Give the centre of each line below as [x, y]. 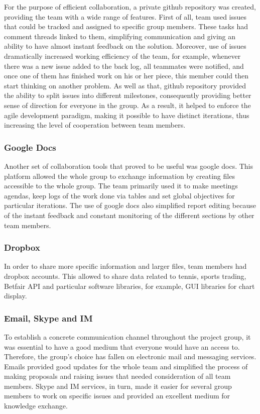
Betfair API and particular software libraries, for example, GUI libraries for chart [129, 286]
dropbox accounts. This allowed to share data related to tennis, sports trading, [125, 276]
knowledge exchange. [36, 406]
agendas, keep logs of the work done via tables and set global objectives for [119, 195]
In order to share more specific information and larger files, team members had [125, 266]
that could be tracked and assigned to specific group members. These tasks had [126, 26]
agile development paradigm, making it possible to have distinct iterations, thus [127, 115]
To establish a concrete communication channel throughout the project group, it [127, 336]
